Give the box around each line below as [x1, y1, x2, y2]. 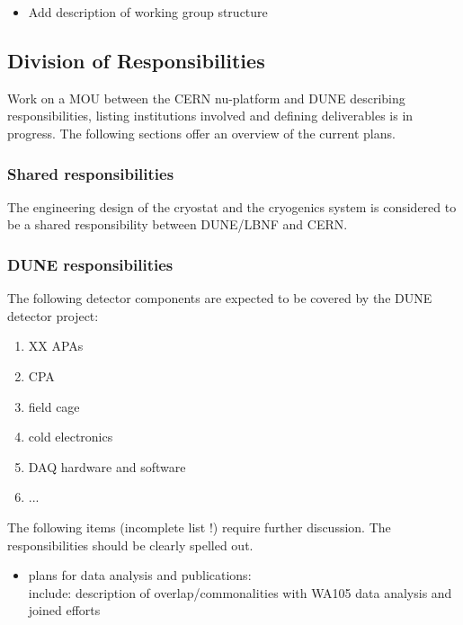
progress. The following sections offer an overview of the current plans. [7, 123, 396, 142]
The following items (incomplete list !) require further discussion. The [7, 517, 391, 536]
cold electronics [28, 427, 113, 446]
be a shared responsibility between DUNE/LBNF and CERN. [7, 215, 348, 234]
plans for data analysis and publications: [28, 566, 252, 585]
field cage [28, 397, 80, 415]
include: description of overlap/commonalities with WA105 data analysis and [28, 583, 452, 602]
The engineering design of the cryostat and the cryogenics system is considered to [7, 197, 457, 216]
